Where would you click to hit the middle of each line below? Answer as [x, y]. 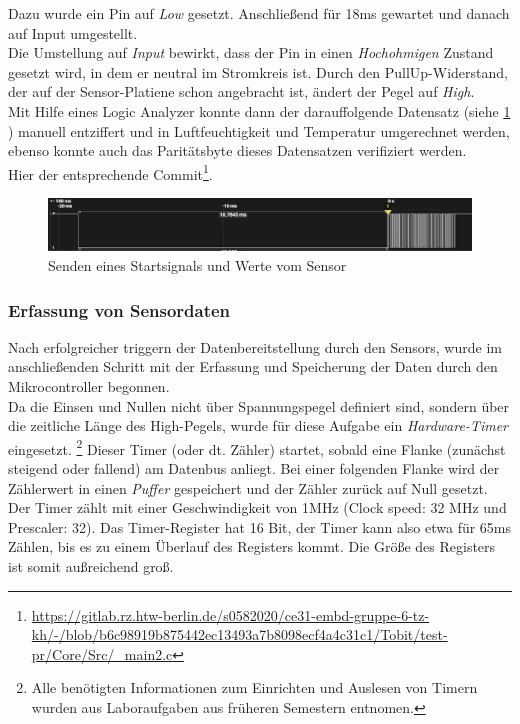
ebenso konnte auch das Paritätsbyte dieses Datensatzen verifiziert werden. [237, 150]
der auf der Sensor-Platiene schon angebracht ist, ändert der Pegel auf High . [241, 91]
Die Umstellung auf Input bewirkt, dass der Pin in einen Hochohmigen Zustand [251, 52]
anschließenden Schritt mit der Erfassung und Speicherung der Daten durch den [253, 366]
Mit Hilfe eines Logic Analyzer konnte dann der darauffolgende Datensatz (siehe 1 [259, 110]
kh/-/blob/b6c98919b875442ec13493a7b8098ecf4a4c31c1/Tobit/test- [239, 634]
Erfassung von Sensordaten [119, 309]
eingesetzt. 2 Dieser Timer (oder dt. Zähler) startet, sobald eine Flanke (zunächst [257, 447]
